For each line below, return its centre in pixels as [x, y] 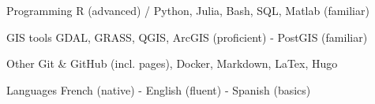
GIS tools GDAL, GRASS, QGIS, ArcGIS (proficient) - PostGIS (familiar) [187, 37]
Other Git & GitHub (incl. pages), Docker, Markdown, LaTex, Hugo [172, 63]
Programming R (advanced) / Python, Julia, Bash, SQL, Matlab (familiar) [188, 10]
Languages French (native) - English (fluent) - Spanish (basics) [159, 89]
